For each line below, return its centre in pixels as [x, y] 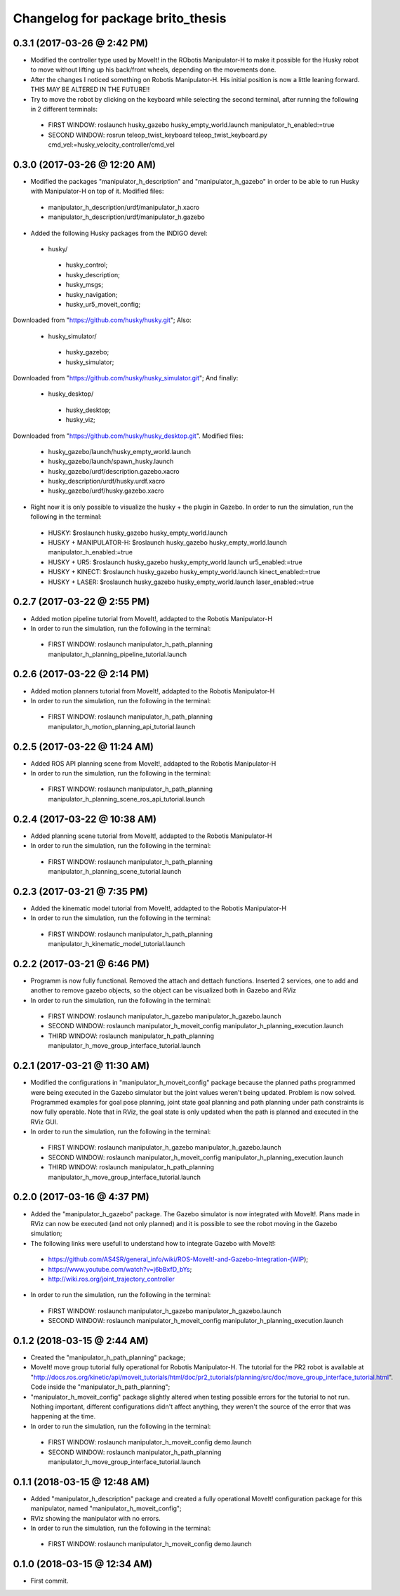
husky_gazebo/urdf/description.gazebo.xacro [114, 471]
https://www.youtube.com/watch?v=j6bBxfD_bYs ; [120, 1269]
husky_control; [87, 265]
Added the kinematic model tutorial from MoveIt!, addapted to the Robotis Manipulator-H [159, 908]
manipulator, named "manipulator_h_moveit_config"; [106, 1508]
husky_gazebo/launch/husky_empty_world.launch [119, 451]
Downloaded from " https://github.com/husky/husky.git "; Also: [102, 320]
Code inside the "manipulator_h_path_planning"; [100, 1387]
